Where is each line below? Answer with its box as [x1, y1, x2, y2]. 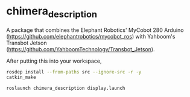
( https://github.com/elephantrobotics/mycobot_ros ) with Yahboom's [6, 33, 176, 40]
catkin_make [6, 74, 36, 81]
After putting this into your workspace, [6, 57, 102, 64]
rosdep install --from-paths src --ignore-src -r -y [6, 69, 142, 75]
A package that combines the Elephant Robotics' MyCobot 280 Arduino [6, 26, 184, 34]
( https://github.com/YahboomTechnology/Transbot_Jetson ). [6, 45, 155, 52]
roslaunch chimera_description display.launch [6, 86, 125, 92]
